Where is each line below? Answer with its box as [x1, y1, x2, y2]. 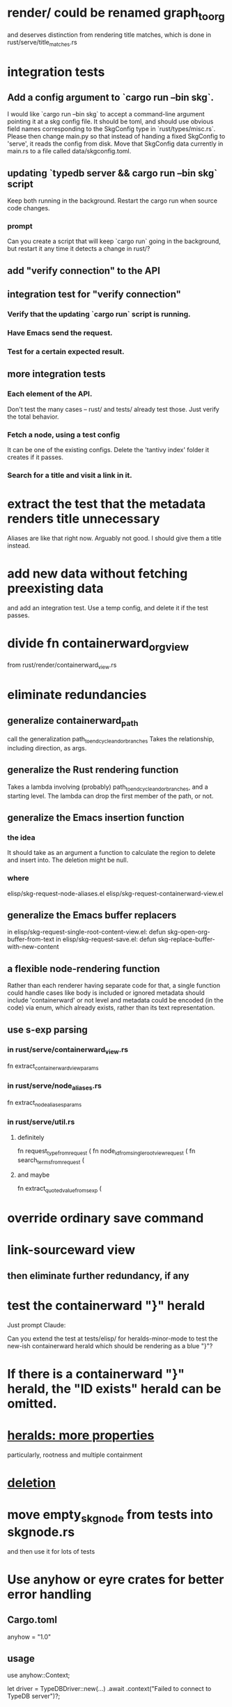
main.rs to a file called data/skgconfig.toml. [7, 147, 132, 155]
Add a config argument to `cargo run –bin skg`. [7, 91, 215, 103]
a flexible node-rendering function [7, 963, 160, 975]
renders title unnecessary [7, 511, 160, 527]
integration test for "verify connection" [7, 288, 181, 300]
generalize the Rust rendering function [7, 764, 179, 776]
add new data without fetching [7, 566, 188, 582]
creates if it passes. [7, 453, 64, 461]
